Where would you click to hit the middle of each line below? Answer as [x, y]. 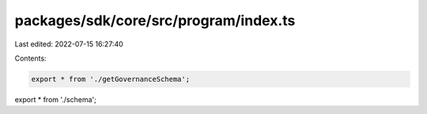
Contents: [30, 58]
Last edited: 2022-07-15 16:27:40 [69, 44]
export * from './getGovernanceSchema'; [110, 79]
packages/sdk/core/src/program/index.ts [155, 20]
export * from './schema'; [55, 99]
